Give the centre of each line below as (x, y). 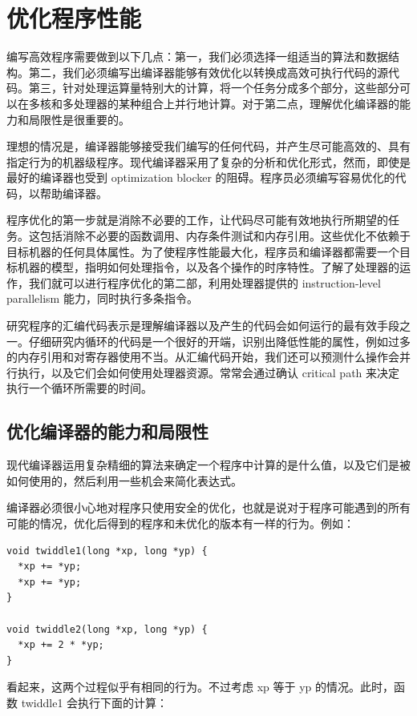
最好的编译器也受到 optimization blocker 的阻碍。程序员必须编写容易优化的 (201, 177)
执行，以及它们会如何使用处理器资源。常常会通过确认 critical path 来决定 (208, 372)
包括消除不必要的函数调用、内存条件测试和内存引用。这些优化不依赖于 (225, 236)
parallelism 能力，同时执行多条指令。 (102, 298)
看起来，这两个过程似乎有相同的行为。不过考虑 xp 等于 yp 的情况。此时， (200, 687)
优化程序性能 (74, 18)
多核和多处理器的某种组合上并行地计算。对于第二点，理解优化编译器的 (214, 103)
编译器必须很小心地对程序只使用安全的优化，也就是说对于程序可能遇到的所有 (208, 507)
